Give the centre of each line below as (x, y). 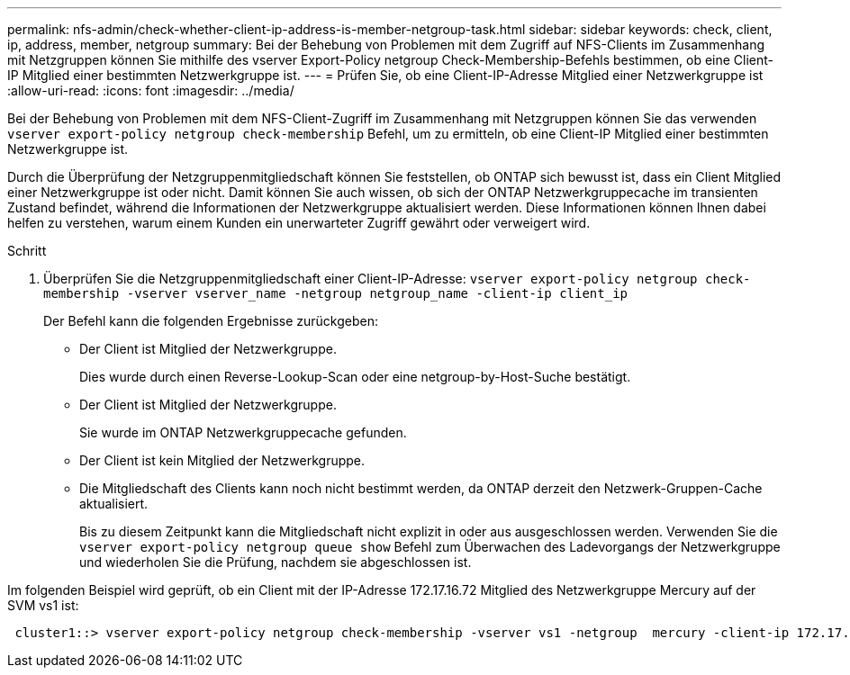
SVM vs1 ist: (43, 605)
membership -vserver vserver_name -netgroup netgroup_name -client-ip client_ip (336, 293)
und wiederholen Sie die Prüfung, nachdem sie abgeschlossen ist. (276, 562)
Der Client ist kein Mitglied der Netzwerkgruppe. (222, 460)
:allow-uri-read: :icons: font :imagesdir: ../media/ (151, 90)
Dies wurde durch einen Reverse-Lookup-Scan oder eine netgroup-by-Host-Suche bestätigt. (355, 377)
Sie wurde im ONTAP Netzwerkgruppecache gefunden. (243, 432)
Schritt (27, 251)
